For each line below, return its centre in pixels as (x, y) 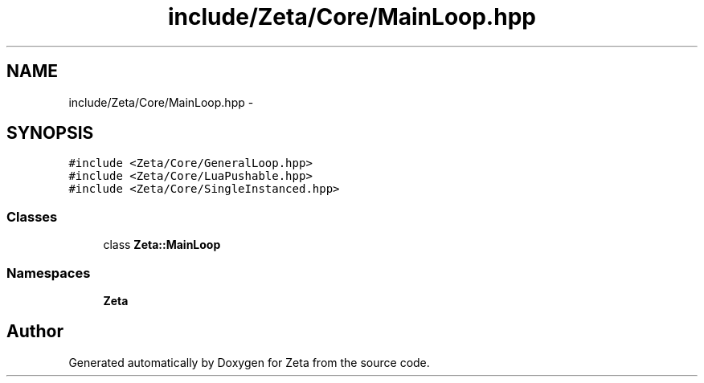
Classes (32, 216)
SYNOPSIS (50, 133)
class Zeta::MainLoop (162, 245)
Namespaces (49, 273)
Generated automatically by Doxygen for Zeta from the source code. (249, 362)
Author (35, 332)
